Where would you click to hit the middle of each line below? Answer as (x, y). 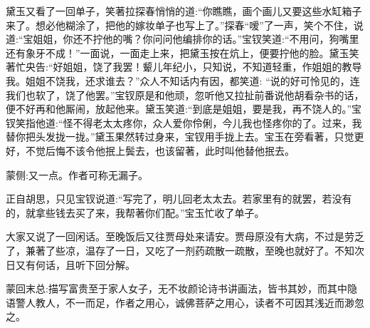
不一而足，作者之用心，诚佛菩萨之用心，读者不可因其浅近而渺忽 (215, 302)
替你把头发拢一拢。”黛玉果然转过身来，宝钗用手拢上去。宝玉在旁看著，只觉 (180, 137)
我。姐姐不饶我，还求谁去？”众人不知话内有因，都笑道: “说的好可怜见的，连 (183, 80)
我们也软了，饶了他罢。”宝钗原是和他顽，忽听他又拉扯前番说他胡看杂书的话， (185, 94)
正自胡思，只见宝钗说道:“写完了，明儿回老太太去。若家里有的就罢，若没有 (179, 199)
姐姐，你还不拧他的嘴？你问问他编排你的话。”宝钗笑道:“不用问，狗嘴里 (196, 39)
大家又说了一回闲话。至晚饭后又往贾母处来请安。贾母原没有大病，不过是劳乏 (185, 236)
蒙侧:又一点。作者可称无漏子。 (77, 174)
